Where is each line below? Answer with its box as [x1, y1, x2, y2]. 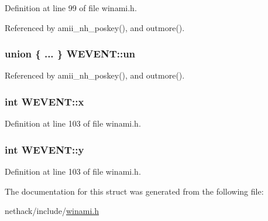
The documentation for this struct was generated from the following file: [5, 185, 264, 197]
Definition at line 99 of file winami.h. [5, 2, 137, 13]
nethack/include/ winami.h [5, 205, 99, 217]
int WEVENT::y [5, 142, 84, 157]
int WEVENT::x [5, 94, 84, 108]
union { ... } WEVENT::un [5, 46, 136, 61]
